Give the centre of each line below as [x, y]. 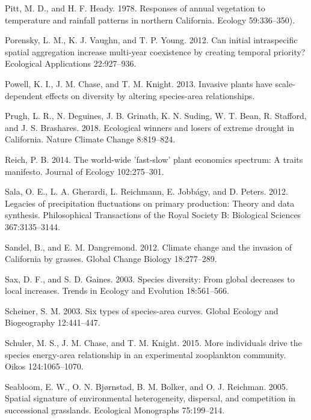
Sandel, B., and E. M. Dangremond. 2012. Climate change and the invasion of [149, 247]
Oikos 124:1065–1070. [44, 366]
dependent [24, 95]
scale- [285, 83]
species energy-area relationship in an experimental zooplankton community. [146, 354]
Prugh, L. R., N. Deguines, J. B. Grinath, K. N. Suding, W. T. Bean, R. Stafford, [156, 116]
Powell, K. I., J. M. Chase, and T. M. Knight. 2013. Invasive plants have [139, 83]
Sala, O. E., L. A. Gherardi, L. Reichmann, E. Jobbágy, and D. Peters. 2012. [146, 191]
